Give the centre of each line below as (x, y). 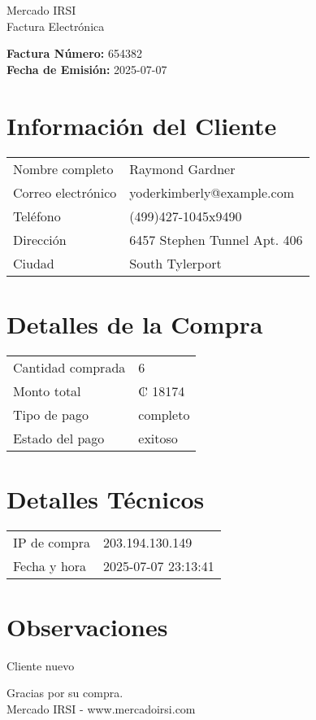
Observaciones (87, 626)
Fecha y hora (50, 565)
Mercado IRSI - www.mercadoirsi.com (101, 709)
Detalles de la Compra (135, 323)
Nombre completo (63, 168)
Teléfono (37, 216)
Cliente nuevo (41, 665)
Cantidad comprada (69, 367)
